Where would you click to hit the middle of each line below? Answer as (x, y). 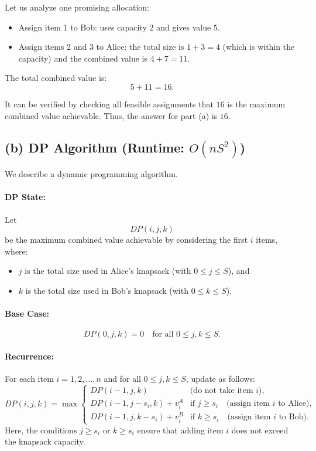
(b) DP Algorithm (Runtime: (95, 147)
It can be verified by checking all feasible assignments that (109, 104)
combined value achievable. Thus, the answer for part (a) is (111, 115)
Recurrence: (30, 356)
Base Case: (27, 313)
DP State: (25, 197)
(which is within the (259, 47)
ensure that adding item (180, 430)
